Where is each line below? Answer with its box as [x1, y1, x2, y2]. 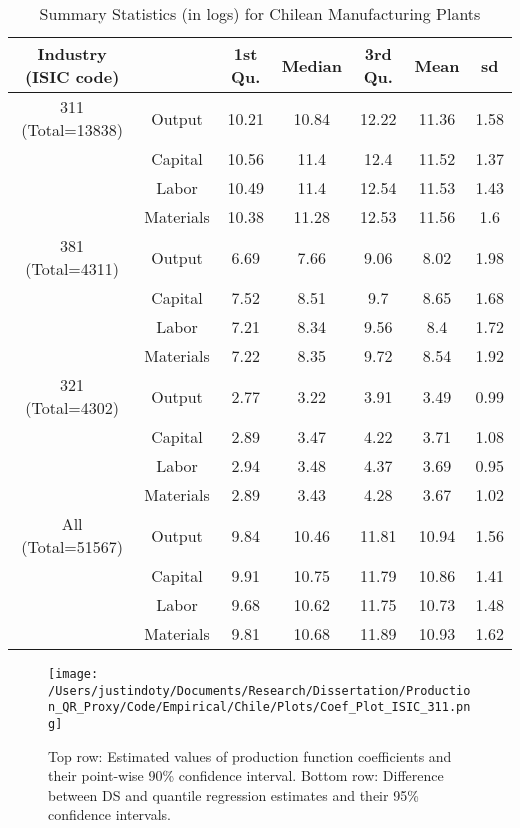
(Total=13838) [21, 118, 124, 141]
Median [281, 53, 343, 77]
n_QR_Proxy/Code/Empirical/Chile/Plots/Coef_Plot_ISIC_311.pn [48, 700, 471, 715]
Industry [37, 42, 107, 65]
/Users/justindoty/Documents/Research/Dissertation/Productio [48, 683, 471, 698]
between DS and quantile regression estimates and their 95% [48, 784, 419, 805]
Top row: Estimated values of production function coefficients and [48, 745, 452, 766]
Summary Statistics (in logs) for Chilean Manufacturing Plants [39, 2, 481, 25]
